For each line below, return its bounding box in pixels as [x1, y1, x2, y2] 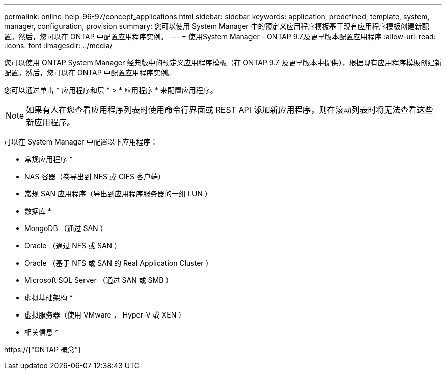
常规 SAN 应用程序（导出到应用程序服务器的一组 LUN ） [24, 189, 212, 198]
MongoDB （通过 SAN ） [24, 224, 107, 233]
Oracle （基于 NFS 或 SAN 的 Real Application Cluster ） [24, 258, 213, 267]
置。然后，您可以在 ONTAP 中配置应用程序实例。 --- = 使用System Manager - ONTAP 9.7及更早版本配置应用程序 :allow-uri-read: [4, 32, 436, 41]
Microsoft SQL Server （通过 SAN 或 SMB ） [24, 276, 173, 284]
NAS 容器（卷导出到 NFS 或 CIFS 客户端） [24, 172, 165, 181]
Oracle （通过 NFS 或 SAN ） [24, 241, 122, 250]
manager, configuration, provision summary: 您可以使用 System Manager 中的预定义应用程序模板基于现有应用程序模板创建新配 [4, 22, 429, 31]
